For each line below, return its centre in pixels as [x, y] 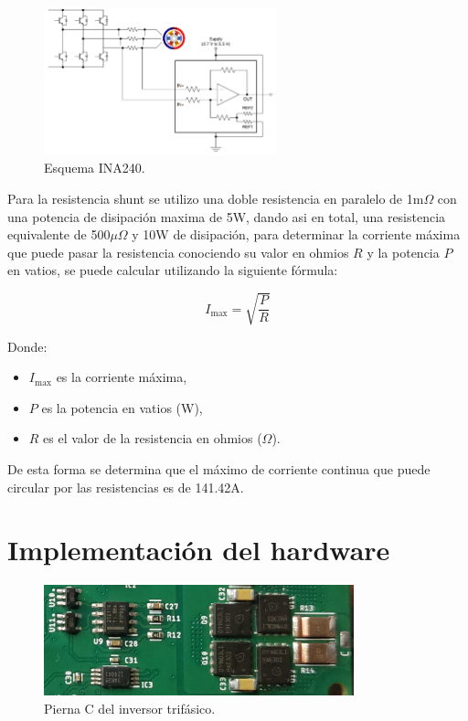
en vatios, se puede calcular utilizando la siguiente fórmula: [173, 270]
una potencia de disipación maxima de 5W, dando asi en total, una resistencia [227, 216]
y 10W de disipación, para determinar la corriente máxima [296, 234]
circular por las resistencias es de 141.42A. [126, 487]
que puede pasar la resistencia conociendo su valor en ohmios [178, 252]
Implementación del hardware [199, 550]
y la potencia [403, 252]
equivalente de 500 [59, 234]
